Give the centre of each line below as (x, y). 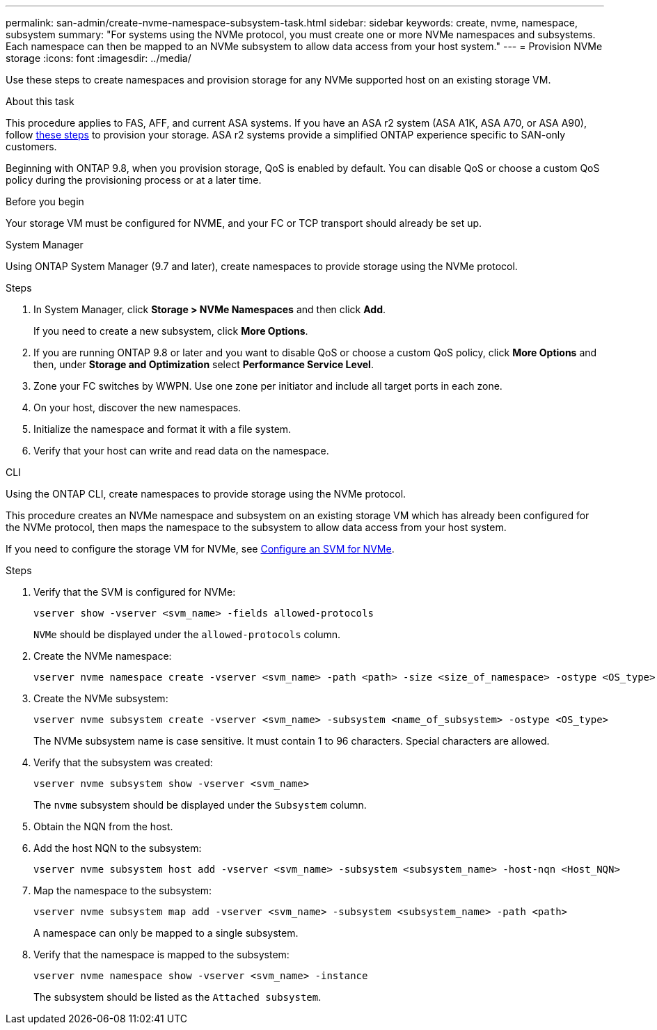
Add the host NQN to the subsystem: (118, 848)
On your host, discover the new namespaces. (137, 407)
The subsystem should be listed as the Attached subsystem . (177, 997)
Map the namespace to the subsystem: (123, 890)
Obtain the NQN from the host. (103, 826)
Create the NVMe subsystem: (101, 698)
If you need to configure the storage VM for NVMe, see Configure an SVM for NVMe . (200, 549)
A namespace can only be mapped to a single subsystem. (166, 933)
